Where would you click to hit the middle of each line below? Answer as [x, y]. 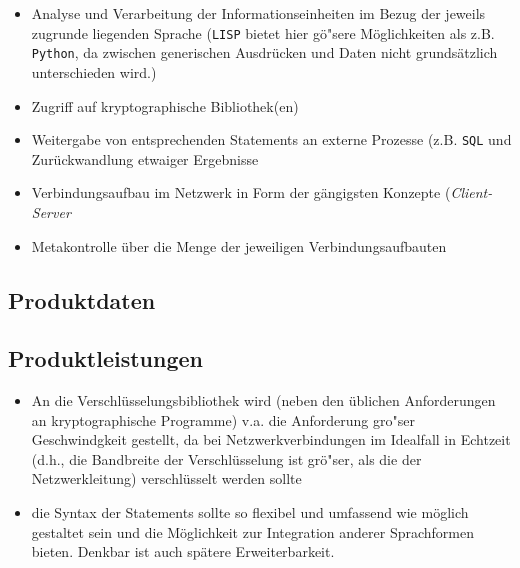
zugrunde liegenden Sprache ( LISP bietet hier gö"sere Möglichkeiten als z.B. [263, 32]
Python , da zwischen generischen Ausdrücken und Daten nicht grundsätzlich [264, 52]
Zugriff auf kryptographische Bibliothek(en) [165, 105]
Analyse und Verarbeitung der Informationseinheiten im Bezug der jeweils [258, 13]
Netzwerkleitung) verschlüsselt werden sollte [166, 478]
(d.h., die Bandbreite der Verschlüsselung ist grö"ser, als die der [226, 458]
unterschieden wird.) [94, 71]
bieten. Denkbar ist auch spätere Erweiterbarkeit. [183, 551]
